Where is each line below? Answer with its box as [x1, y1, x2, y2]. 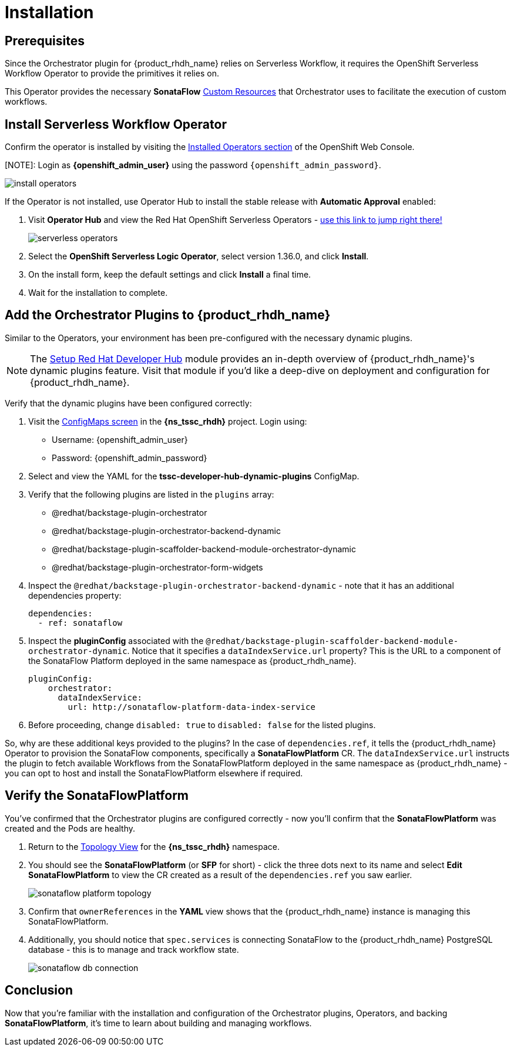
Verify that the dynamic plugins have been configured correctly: [5, 398, 252, 408]
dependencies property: [28, 590, 122, 600]
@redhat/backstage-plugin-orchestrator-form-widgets [52, 562, 263, 572]
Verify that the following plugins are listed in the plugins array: [28, 489, 274, 499]
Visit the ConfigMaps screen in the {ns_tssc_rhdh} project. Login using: [28, 416, 307, 426]
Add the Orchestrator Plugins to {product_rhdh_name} [5, 308, 331, 323]
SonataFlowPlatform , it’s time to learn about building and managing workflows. [5, 1017, 312, 1028]
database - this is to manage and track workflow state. [28, 944, 239, 955]
